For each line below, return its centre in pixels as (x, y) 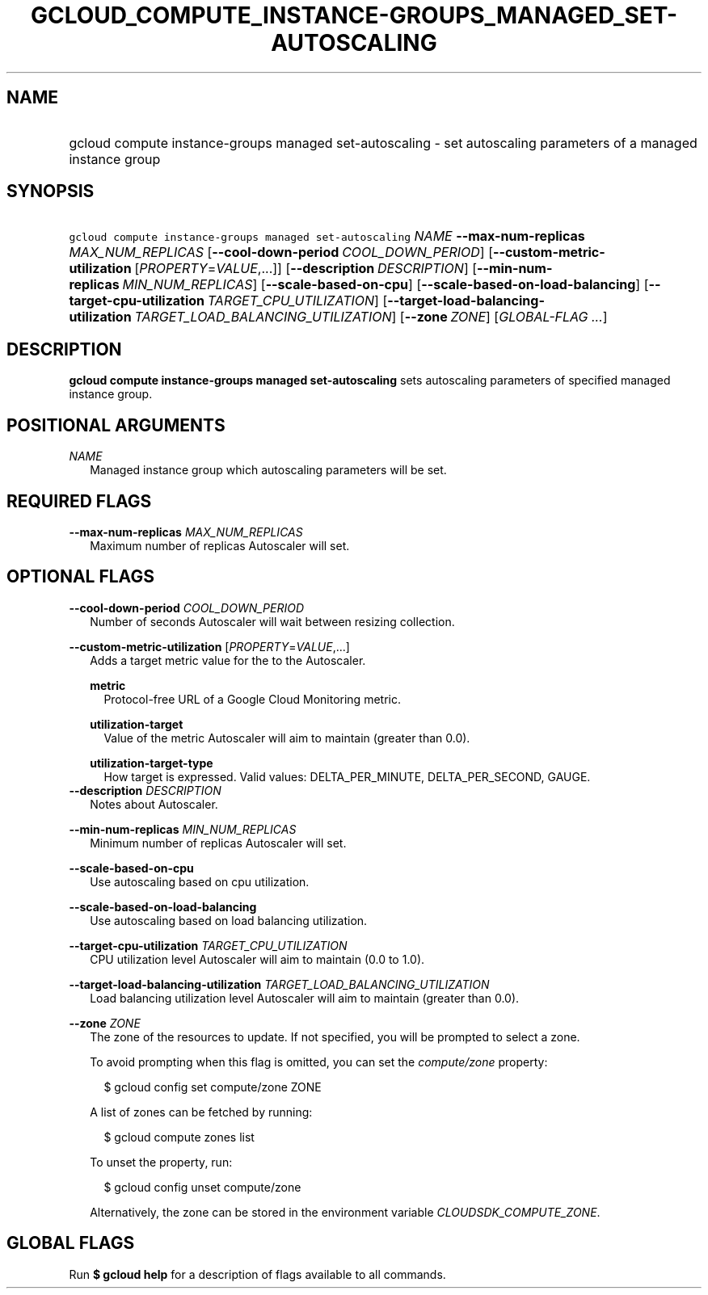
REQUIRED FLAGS (79, 501)
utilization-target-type (152, 763)
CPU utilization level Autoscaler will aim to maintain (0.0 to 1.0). (257, 959)
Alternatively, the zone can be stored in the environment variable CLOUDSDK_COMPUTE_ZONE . (345, 1212)
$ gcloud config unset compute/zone (202, 1187)
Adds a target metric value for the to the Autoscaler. (228, 660)
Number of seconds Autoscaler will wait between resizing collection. (272, 621)
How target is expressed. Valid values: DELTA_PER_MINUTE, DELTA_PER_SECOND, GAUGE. (347, 776)
